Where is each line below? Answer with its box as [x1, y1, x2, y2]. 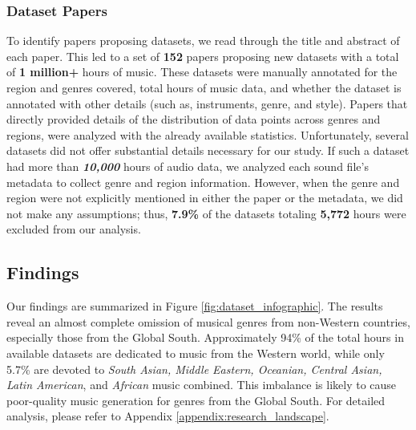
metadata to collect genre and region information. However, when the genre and [6, 173, 400, 190]
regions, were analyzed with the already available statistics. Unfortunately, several [6, 126, 409, 143]
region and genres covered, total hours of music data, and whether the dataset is [6, 79, 402, 95]
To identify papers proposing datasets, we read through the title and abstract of [6, 32, 400, 49]
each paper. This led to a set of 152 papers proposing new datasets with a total [6, 47, 399, 64]
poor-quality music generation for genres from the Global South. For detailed [6, 391, 386, 408]
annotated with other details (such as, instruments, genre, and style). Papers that [6, 95, 408, 112]
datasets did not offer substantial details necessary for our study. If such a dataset [6, 142, 410, 159]
